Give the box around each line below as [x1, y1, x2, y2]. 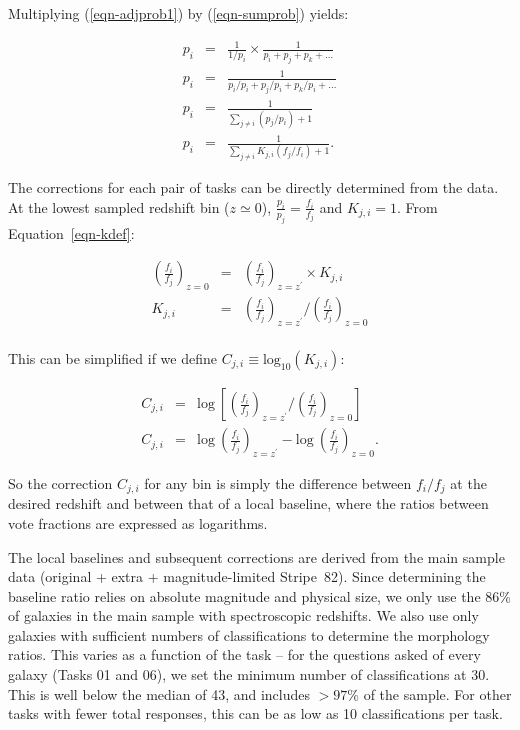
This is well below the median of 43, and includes [8, 683, 310, 704]
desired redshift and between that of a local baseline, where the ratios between [8, 493, 489, 514]
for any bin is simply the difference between [144, 472, 412, 493]
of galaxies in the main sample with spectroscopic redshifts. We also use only [8, 605, 479, 626]
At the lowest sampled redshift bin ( [8, 196, 230, 217]
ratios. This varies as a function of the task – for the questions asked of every [8, 644, 481, 665]
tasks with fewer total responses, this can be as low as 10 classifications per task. [8, 703, 503, 724]
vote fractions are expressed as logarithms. [8, 512, 268, 533]
